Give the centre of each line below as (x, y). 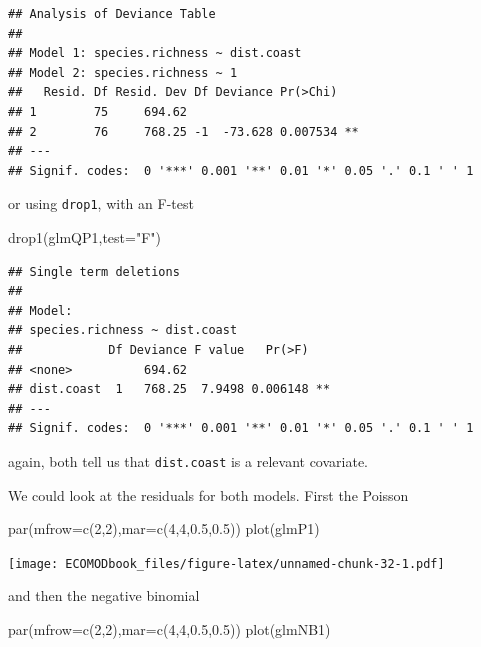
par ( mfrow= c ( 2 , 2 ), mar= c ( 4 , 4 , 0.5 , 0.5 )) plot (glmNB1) (169, 629)
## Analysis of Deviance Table (112, 14)
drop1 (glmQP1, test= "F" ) (84, 237)
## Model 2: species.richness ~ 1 (123, 72)
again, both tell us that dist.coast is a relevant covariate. (188, 460)
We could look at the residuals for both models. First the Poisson (208, 494)
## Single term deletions (94, 271)
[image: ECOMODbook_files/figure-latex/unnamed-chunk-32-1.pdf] (226, 563)
